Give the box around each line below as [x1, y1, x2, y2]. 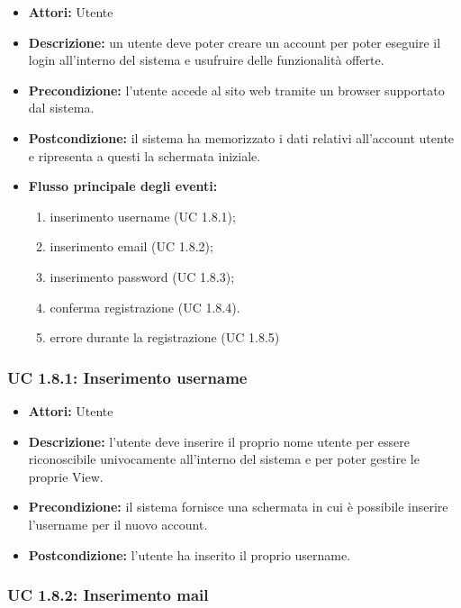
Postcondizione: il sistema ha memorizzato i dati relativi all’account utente [28, 128, 455, 147]
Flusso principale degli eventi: [28, 177, 218, 195]
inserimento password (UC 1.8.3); [50, 267, 235, 286]
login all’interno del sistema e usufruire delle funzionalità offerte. [28, 50, 384, 69]
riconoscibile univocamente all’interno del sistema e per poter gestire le [28, 449, 420, 468]
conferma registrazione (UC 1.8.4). [50, 297, 240, 316]
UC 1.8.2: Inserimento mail [7, 584, 209, 606]
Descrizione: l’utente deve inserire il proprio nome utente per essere [28, 431, 410, 450]
